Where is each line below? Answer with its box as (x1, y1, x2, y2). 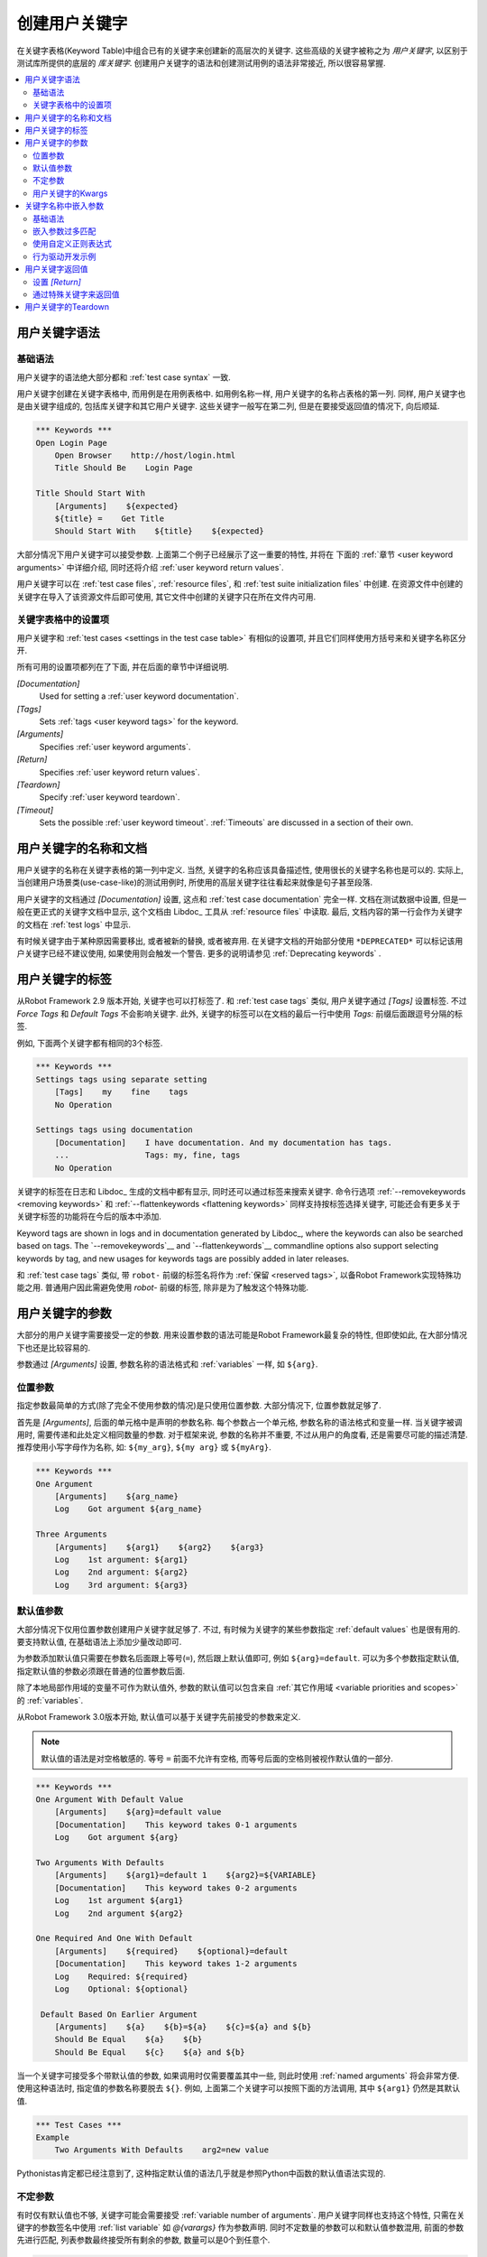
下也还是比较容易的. (16, 1342, 91, 1353)
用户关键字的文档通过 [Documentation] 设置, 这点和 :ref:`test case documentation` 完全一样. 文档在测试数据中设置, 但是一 (16, 894, 467, 905)
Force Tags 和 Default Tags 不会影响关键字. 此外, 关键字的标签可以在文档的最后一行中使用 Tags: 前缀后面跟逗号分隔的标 (16, 1008, 464, 1019)
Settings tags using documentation (35, 1125, 193, 1135)
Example (35, 2132, 69, 2143)
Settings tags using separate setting (35, 1074, 207, 1084)
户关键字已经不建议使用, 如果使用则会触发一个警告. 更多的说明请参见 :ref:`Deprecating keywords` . (16, 948, 381, 959)
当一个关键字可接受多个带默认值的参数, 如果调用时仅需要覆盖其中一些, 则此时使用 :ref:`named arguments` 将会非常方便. (16, 2070, 460, 2081)
